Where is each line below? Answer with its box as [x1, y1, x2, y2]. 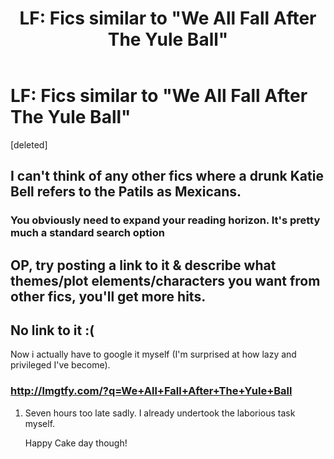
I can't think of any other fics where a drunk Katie [10, 168, 324, 185]
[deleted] [10, 138, 48, 151]
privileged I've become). [10, 359, 111, 371]
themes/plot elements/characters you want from [10, 272, 321, 289]
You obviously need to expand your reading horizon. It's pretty [10, 213, 321, 227]
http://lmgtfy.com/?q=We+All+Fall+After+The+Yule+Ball [10, 384, 293, 398]
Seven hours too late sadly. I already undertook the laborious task [24, 407, 296, 419]
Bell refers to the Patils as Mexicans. [10, 183, 242, 201]
